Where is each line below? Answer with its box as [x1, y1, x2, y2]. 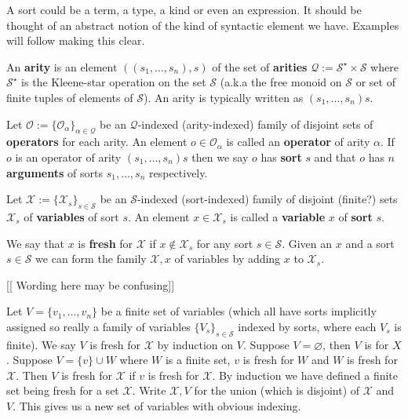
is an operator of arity [15, 148, 122, 165]
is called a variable [230, 208, 326, 224]
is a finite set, [165, 352, 231, 368]
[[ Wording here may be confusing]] [6, 276, 175, 293]
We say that [6, 235, 64, 251]
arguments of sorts [6, 164, 103, 180]
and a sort [345, 235, 395, 251]
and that [314, 148, 356, 165]
